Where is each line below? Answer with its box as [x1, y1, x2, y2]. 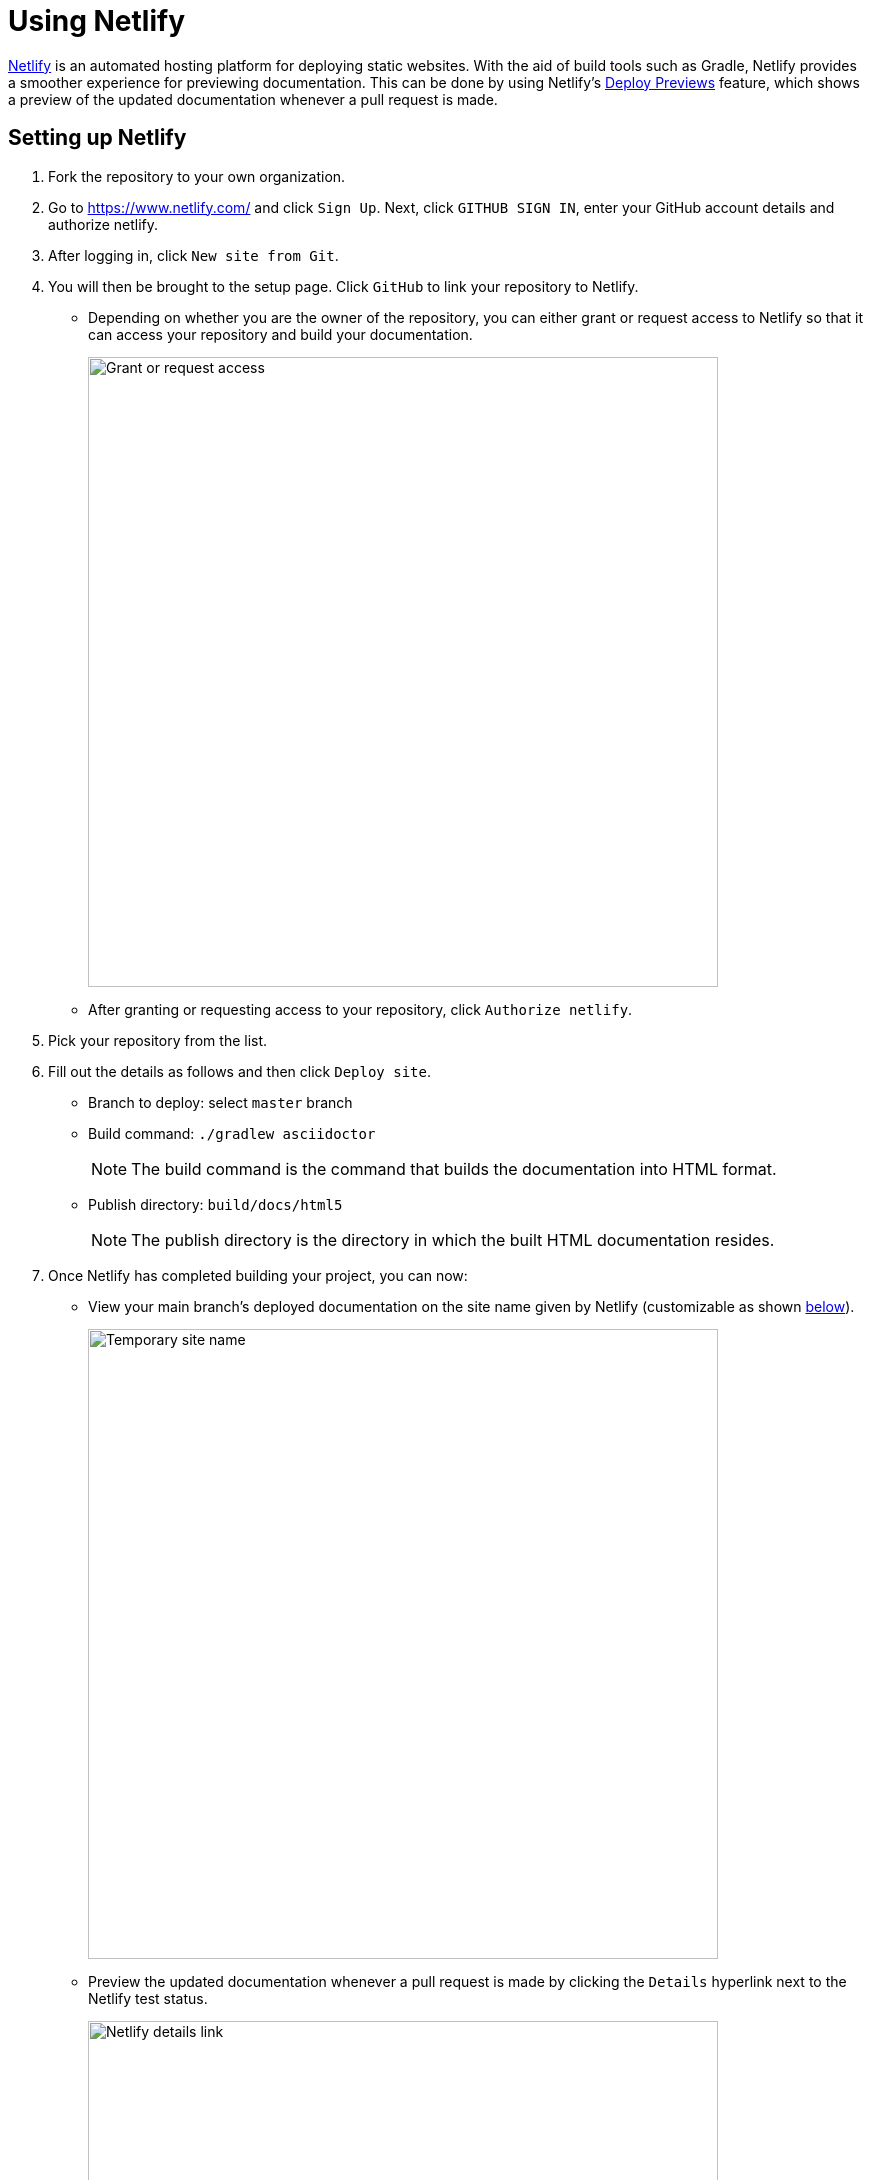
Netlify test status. [88, 1989, 208, 2007]
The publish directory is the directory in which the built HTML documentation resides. [131, 1229, 775, 1250]
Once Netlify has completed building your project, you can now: [48, 1266, 468, 1284]
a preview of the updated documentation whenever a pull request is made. [8, 90, 498, 108]
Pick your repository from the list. [48, 1031, 268, 1049]
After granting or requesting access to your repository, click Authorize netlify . [88, 1000, 633, 1018]
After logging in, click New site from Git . [48, 246, 339, 264]
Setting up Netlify [8, 125, 187, 151]
